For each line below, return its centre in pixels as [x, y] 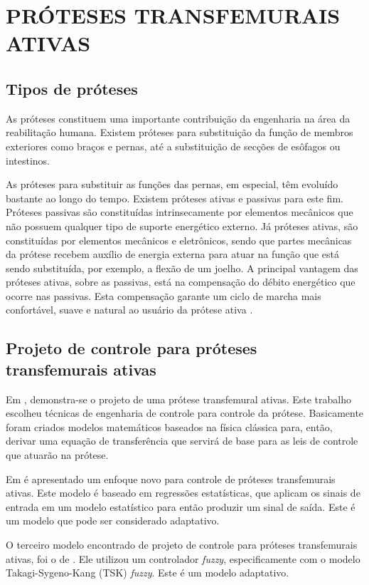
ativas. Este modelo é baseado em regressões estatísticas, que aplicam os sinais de [183, 493]
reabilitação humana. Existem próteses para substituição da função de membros [180, 132]
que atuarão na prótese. [57, 455]
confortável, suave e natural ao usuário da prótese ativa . [129, 310]
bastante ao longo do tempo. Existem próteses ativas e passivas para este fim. [175, 198]
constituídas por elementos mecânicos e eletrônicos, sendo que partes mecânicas [179, 240]
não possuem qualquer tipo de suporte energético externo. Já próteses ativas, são [182, 226]
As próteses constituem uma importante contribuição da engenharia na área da [178, 118]
